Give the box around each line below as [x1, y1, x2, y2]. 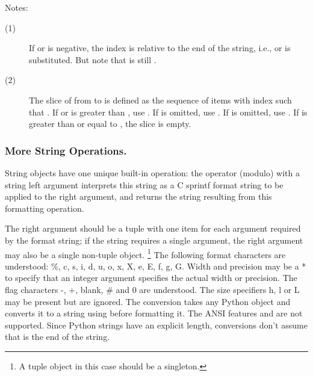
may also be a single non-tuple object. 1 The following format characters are [5, 246, 286, 260]
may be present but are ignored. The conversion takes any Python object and [5, 295, 291, 307]
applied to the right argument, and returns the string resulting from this [5, 190, 272, 203]
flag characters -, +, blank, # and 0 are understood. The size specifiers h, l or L [5, 283, 300, 295]
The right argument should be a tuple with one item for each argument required [5, 222, 301, 235]
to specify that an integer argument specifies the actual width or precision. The [5, 271, 297, 284]
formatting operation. [5, 202, 84, 214]
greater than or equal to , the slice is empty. [29, 117, 191, 130]
